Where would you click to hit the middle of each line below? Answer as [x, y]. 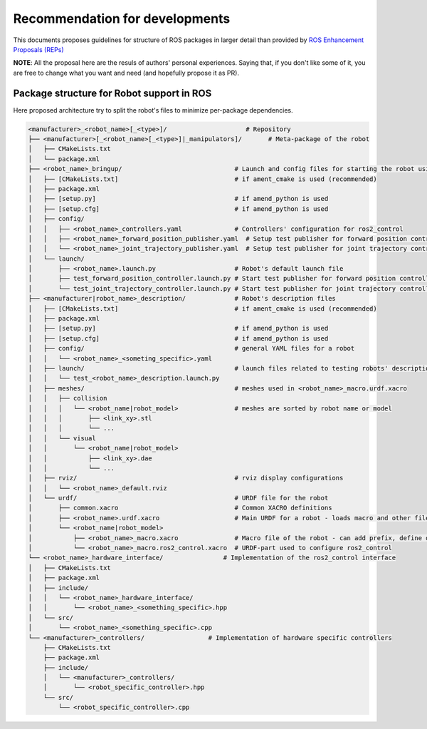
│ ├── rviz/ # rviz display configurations [186, 478]
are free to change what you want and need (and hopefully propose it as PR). [126, 73]
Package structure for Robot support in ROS [112, 93]
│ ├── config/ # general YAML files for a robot [191, 348]
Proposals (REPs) [38, 49]
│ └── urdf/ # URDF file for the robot [178, 498]
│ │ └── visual [62, 438]
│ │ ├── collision [68, 398]
